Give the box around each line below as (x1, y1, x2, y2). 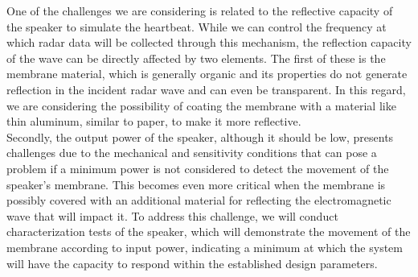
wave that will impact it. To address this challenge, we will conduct (6, 207, 338, 224)
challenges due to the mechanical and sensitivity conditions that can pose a (6, 144, 377, 161)
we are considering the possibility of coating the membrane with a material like (6, 97, 396, 114)
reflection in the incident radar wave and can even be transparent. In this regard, (6, 81, 406, 97)
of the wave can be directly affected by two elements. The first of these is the (6, 49, 386, 66)
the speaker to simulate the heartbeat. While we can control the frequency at (6, 18, 387, 35)
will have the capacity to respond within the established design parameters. (6, 254, 378, 271)
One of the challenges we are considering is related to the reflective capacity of (6, 2, 393, 19)
